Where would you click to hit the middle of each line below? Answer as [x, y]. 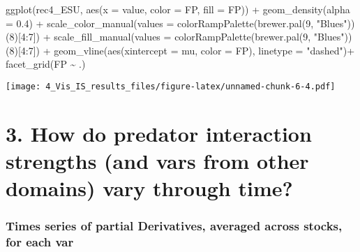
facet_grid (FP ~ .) [46, 64]
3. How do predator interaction [159, 133]
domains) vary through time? [149, 188]
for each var [40, 242]
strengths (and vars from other [157, 161]
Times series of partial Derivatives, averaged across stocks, [174, 226]
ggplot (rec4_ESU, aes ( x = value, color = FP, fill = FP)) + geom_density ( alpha [178, 9]
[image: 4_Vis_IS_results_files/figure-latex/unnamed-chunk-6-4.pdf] [171, 86]
